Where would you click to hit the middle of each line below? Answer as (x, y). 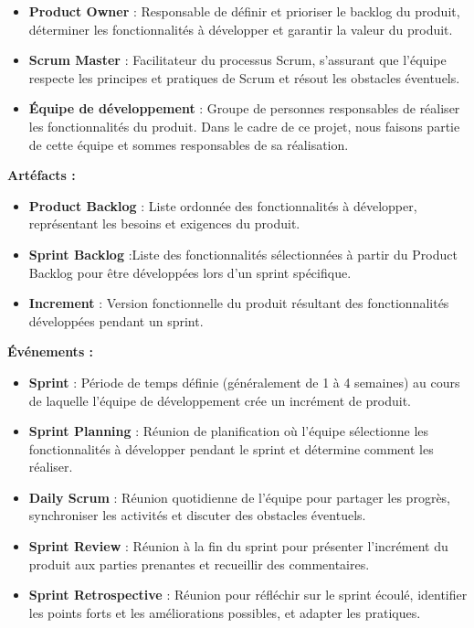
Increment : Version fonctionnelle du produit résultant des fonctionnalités (239, 303)
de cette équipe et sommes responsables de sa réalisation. (189, 144)
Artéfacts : (42, 175)
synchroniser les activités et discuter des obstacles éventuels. (197, 515)
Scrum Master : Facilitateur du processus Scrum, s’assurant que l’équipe (237, 60)
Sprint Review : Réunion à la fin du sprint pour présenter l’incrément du (238, 546)
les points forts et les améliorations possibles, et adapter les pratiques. (225, 612)
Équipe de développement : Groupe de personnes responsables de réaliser (244, 108)
